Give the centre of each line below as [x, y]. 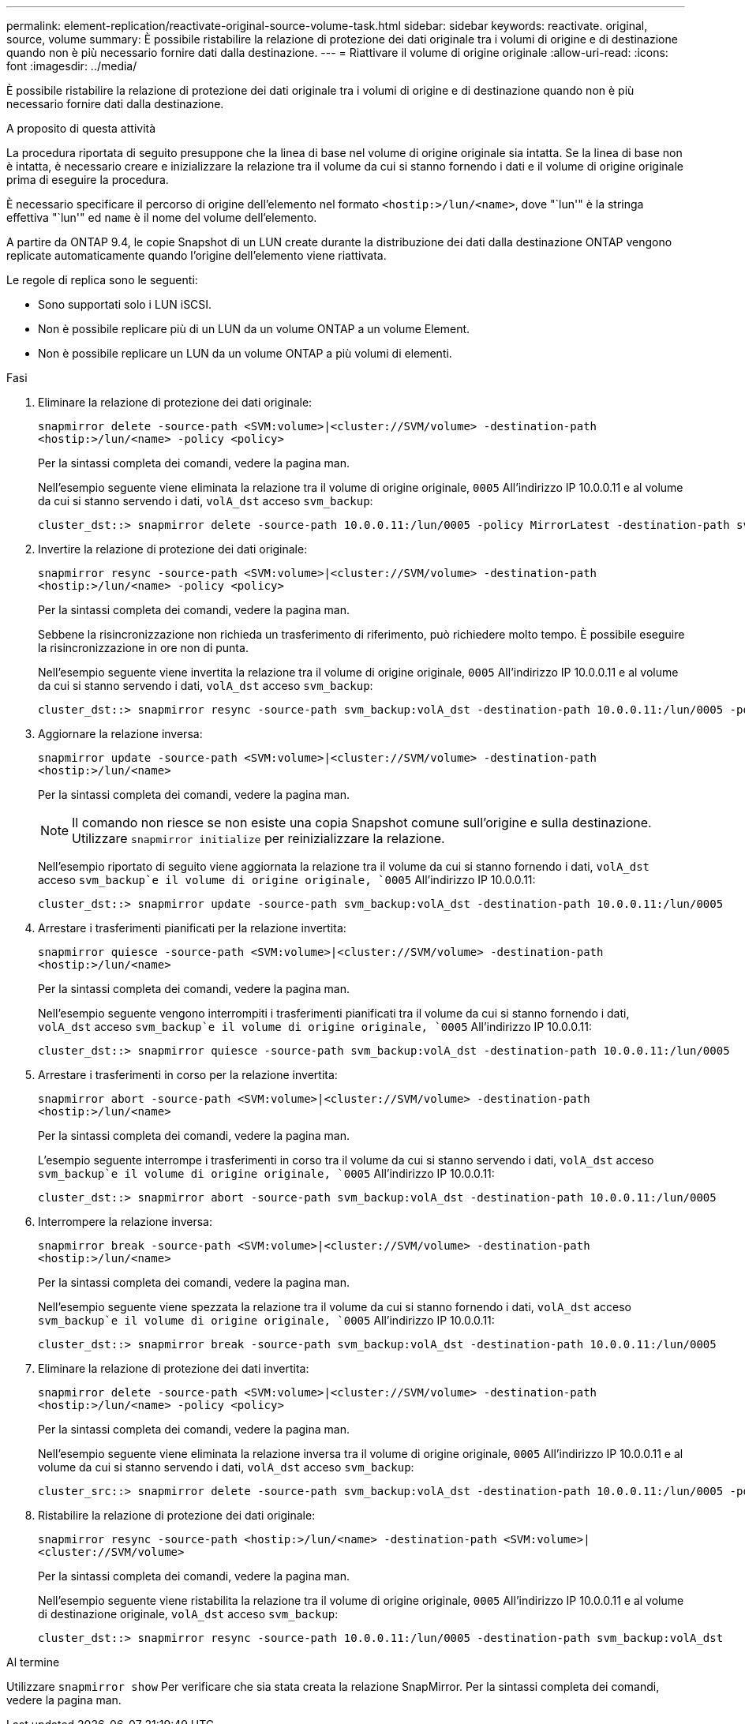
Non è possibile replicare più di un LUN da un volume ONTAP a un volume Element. [254, 329]
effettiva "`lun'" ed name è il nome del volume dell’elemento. [162, 217]
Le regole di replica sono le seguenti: [102, 280]
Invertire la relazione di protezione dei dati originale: [173, 549]
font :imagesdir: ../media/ [72, 66]
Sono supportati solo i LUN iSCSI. [125, 304]
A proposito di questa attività [81, 128]
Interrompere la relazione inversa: [125, 1222]
